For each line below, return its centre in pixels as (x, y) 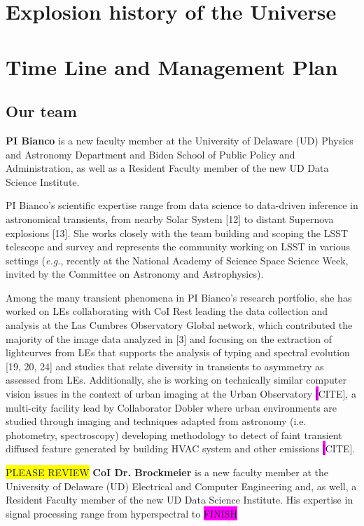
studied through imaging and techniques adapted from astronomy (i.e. (156, 421)
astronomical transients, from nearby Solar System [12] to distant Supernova (170, 218)
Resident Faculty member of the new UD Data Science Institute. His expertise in (180, 500)
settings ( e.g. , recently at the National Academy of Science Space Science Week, (177, 260)
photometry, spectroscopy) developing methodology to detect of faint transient (174, 434)
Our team (41, 111)
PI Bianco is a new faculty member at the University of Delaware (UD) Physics (180, 140)
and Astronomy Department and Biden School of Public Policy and (150, 154)
